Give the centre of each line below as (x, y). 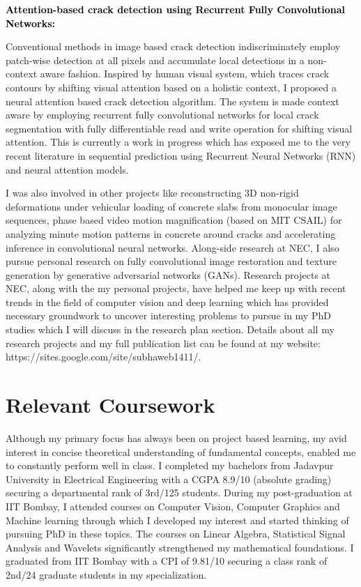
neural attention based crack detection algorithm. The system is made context (172, 101)
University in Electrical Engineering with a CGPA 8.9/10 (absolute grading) (169, 479)
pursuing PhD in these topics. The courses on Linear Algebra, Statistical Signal (176, 534)
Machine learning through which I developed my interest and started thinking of (177, 520)
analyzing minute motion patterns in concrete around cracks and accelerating (171, 233)
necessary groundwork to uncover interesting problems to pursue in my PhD (168, 315)
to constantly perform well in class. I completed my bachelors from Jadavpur (170, 465)
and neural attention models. (67, 169)
